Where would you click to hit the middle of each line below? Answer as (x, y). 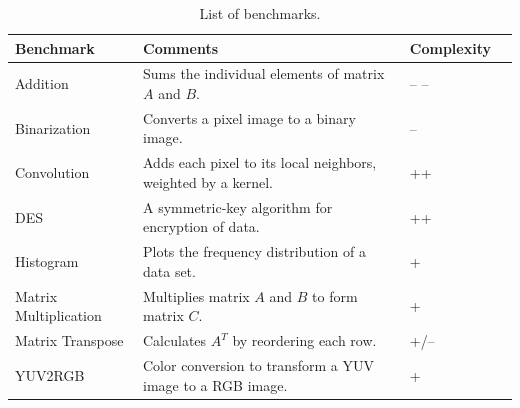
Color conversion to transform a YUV (258, 364)
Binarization (53, 127)
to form (335, 295)
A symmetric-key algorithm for (238, 206)
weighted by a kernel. (208, 181)
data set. (169, 270)
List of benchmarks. (260, 13)
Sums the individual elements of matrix (264, 73)
